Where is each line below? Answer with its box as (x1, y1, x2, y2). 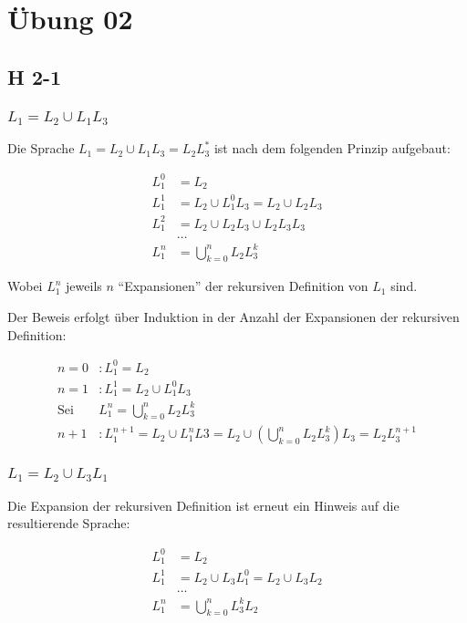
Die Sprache (7, 139, 75, 158)
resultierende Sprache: (7, 514, 130, 533)
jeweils (66, 276, 102, 296)
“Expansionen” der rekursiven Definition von (118, 276, 368, 296)
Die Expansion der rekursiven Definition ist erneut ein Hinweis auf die (7, 495, 400, 514)
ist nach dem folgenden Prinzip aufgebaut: (213, 139, 451, 158)
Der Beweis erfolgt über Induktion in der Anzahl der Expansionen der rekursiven (7, 306, 460, 326)
